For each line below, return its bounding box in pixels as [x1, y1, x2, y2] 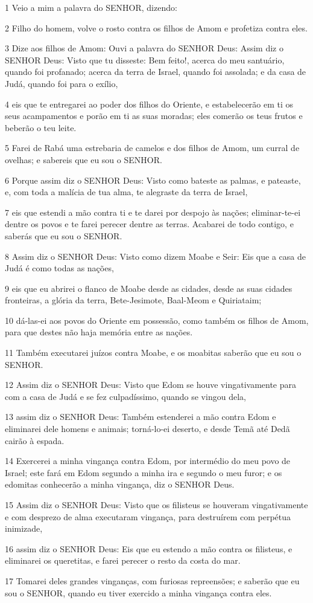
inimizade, [5, 522, 43, 535]
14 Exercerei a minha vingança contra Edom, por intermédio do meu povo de [5, 454, 291, 467]
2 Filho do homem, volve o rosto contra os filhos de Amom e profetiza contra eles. [5, 21, 308, 34]
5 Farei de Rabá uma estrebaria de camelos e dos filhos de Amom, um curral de [5, 141, 300, 154]
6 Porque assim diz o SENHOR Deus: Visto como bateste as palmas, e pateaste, [5, 173, 301, 186]
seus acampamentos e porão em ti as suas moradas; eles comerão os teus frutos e [5, 109, 303, 122]
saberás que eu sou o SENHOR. [5, 229, 122, 242]
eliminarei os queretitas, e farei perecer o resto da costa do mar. [5, 554, 241, 567]
